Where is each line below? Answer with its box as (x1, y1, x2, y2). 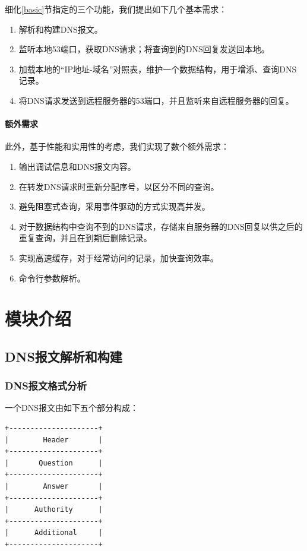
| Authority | (5, 505, 103, 514)
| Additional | (5, 528, 103, 537)
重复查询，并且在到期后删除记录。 (18, 232, 152, 244)
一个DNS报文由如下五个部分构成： (5, 401, 138, 414)
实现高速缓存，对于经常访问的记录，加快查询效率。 (18, 251, 219, 264)
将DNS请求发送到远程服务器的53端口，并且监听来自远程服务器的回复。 (18, 94, 294, 106)
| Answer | (5, 482, 103, 491)
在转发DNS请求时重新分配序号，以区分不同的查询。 (18, 180, 219, 192)
